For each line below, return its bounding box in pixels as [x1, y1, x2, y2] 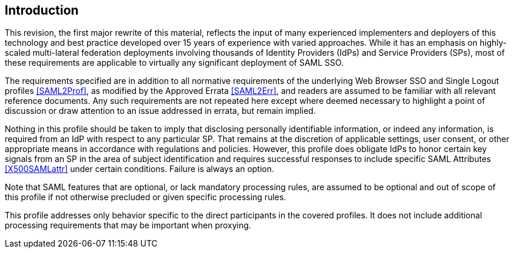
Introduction [5, 3, 79, 18]
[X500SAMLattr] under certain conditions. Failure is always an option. [5, 164, 275, 174]
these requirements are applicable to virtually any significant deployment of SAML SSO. [5, 58, 344, 68]
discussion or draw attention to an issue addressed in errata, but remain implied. [5, 106, 316, 116]
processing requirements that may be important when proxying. [5, 220, 251, 231]
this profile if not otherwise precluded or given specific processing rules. [5, 192, 286, 203]
